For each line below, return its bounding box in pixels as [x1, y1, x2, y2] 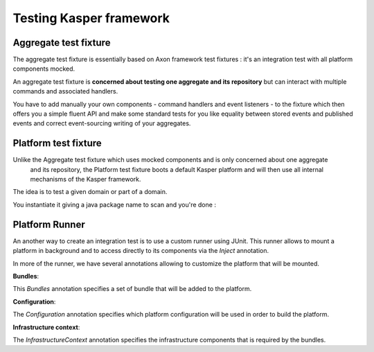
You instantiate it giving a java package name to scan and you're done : [12, 200, 216, 209]
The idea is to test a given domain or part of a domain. [12, 188, 168, 196]
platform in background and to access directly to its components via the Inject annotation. [12, 247, 269, 255]
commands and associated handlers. [12, 87, 118, 96]
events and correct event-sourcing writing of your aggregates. [12, 119, 191, 127]
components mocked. [12, 64, 75, 73]
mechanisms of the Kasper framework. [30, 175, 141, 184]
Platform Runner [12, 218, 86, 230]
